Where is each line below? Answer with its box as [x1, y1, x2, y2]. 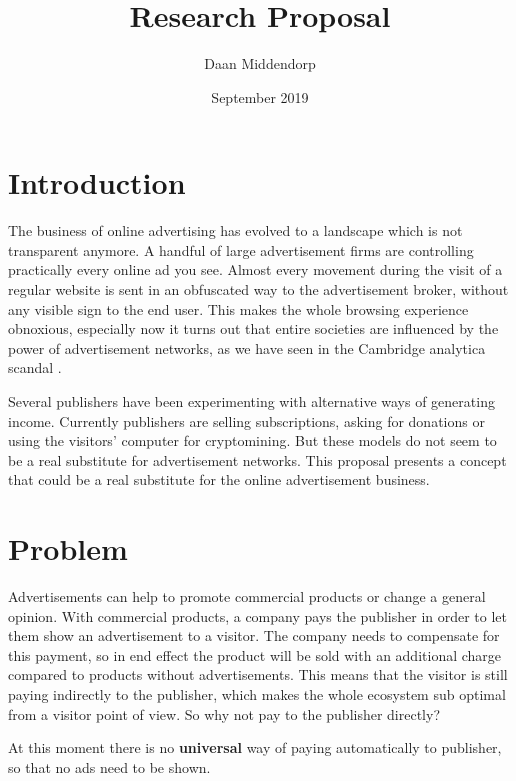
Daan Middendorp [204, 53, 316, 74]
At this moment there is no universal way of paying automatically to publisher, [8, 737, 502, 758]
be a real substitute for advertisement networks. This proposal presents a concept [8, 449, 507, 470]
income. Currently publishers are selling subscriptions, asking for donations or [8, 410, 485, 431]
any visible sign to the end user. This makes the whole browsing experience [8, 298, 469, 319]
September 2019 [211, 86, 309, 107]
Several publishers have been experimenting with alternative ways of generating [8, 391, 495, 411]
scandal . [8, 357, 62, 378]
